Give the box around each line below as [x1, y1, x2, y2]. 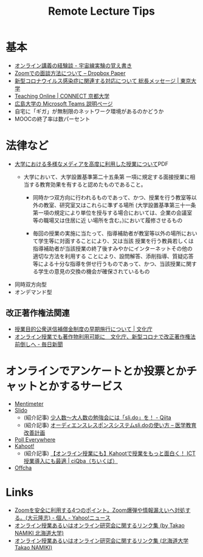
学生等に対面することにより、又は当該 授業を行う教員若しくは [38, 237, 194, 245]
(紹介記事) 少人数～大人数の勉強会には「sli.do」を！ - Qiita [23, 414, 171, 421]
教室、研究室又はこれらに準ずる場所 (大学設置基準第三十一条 [43, 201, 196, 209]
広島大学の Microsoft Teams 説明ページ [14, 99, 113, 107]
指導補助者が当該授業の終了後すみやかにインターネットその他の [32, 245, 193, 252]
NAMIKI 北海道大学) [14, 529, 64, 536]
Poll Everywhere [14, 436, 56, 443]
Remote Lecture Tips [47, 4, 156, 18]
